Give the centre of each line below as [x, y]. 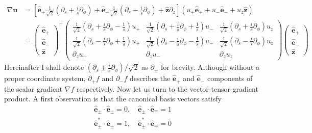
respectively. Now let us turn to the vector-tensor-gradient [167, 88]
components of [230, 78]
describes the [150, 78]
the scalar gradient [33, 88]
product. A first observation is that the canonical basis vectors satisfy [113, 99]
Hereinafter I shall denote [44, 67]
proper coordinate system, [45, 78]
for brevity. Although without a [210, 67]
